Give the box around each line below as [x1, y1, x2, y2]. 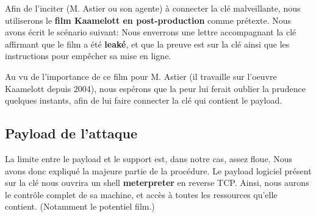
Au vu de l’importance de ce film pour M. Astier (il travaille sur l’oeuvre [5, 69, 277, 82]
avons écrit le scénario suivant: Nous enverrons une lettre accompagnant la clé [5, 26, 296, 38]
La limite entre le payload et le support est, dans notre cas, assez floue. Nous [5, 152, 292, 165]
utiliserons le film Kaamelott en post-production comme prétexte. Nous [5, 13, 292, 26]
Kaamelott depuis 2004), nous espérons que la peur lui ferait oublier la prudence [5, 82, 306, 94]
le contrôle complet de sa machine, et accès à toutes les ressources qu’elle [5, 188, 278, 201]
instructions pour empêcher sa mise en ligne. [5, 49, 171, 62]
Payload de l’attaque [5, 124, 138, 143]
